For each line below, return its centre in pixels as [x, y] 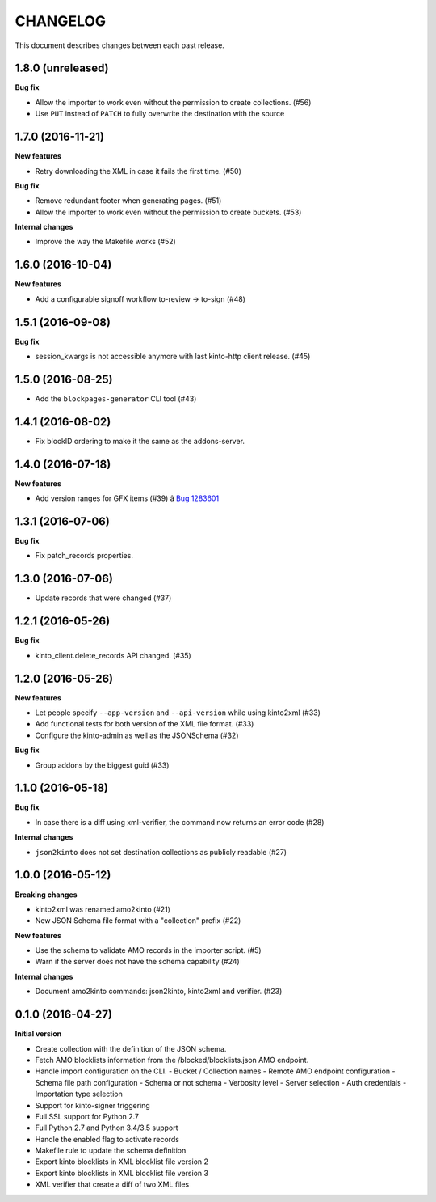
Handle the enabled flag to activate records [107, 1139]
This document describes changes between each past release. [120, 45]
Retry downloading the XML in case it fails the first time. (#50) [138, 171]
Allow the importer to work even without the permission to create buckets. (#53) [168, 212]
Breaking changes [46, 895]
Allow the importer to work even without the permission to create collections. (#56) [173, 102]
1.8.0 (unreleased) [62, 68]
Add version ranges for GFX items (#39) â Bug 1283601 [127, 498]
